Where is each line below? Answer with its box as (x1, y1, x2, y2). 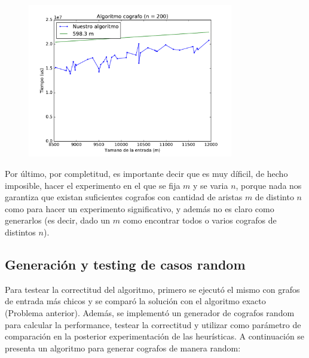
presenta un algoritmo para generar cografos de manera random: (5, 341, 241, 354)
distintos (5, 225, 36, 238)
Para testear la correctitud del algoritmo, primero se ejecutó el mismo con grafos (5, 283, 300, 295)
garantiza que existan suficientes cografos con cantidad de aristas (5, 191, 243, 203)
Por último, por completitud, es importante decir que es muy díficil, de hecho (5, 167, 288, 179)
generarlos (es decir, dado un (5, 214, 111, 227)
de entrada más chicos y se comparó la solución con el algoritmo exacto (5, 295, 266, 307)
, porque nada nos (235, 179, 302, 191)
